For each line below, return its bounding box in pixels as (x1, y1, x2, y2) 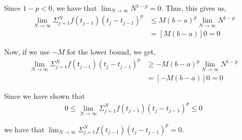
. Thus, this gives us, (161, 3, 227, 13)
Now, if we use (4, 46, 50, 57)
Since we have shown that (4, 90, 85, 101)
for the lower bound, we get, (67, 46, 156, 57)
